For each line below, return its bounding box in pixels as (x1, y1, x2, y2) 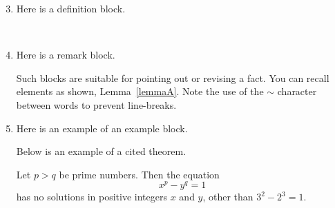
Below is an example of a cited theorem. (16, 144, 186, 158)
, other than (202, 189, 253, 204)
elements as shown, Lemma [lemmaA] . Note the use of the (16, 84, 264, 98)
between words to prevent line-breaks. (16, 97, 177, 112)
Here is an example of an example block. (16, 121, 188, 135)
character (277, 84, 317, 98)
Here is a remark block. (16, 48, 115, 62)
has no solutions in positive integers (16, 189, 167, 204)
